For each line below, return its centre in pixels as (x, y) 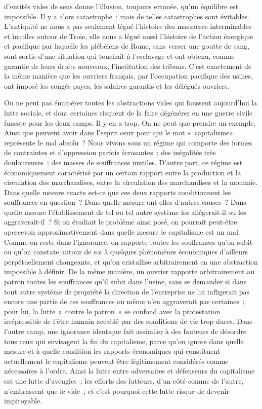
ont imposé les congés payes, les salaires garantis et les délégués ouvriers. (117, 85)
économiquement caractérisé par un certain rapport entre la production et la (123, 172)
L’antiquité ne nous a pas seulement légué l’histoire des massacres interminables (128, 26)
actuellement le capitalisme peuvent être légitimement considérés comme (116, 361)
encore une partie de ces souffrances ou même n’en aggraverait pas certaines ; (124, 301)
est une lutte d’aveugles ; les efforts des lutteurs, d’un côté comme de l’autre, (124, 380)
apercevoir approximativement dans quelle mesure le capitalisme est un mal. (122, 232)
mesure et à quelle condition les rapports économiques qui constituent (112, 351)
